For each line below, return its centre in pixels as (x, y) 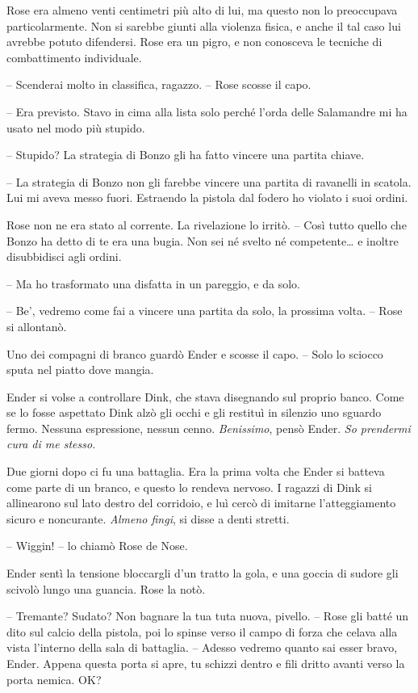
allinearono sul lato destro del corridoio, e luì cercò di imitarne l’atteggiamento (201, 503)
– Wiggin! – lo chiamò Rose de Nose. (97, 546)
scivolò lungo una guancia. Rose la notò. (106, 588)
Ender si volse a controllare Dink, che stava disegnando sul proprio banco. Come (205, 396)
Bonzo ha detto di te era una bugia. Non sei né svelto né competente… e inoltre (203, 240)
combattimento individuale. (74, 57)
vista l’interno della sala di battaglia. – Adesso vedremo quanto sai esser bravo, (202, 647)
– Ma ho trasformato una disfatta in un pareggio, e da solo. (153, 283)
